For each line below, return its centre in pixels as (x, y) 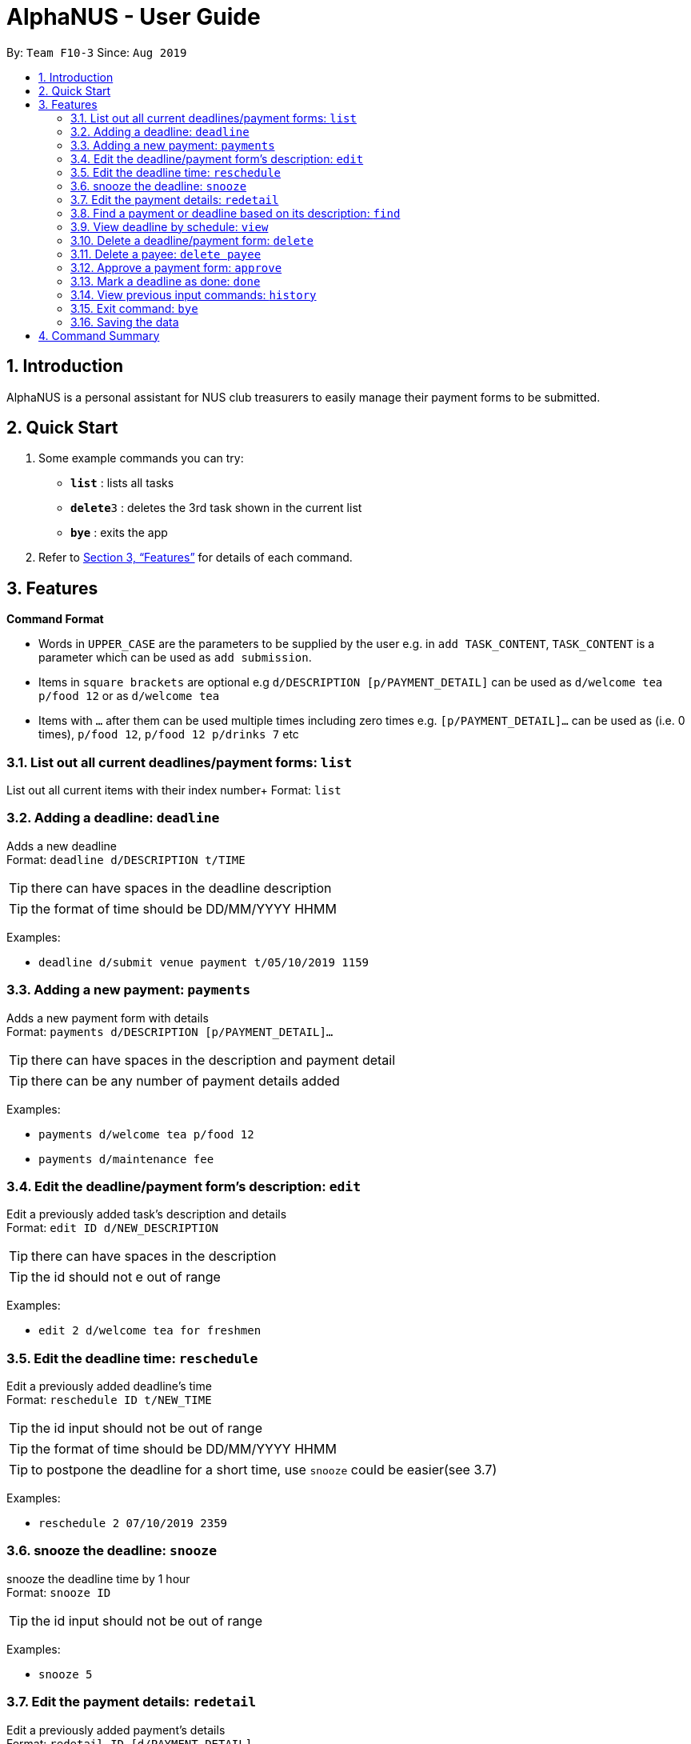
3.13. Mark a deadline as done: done (166, 281)
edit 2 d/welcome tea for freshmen (150, 1331)
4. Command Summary (99, 335)
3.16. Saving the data (125, 322)
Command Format (55, 619)
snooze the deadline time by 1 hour (98, 1578)
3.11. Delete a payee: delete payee (166, 254)
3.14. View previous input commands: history (194, 294)
